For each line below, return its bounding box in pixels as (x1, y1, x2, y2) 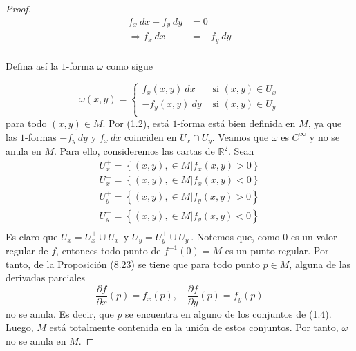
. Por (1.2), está (102, 116, 169, 131)
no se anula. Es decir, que (6, 306, 114, 321)
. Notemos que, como (191, 229, 280, 243)
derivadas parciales (6, 270, 85, 285)
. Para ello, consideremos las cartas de (54, 144, 215, 158)
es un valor (290, 229, 337, 243)
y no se (309, 129, 340, 144)
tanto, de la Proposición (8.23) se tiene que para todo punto (6, 256, 260, 271)
